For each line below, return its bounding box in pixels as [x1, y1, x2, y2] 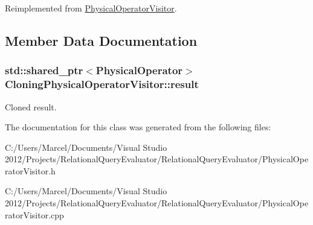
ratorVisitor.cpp [5, 208, 64, 221]
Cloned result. [5, 100, 57, 113]
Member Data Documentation [5, 31, 198, 49]
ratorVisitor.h [5, 164, 56, 177]
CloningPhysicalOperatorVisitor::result [5, 77, 199, 92]
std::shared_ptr [5, 63, 83, 78]
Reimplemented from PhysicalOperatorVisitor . [5, 2, 177, 14]
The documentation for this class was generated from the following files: [5, 121, 271, 133]
